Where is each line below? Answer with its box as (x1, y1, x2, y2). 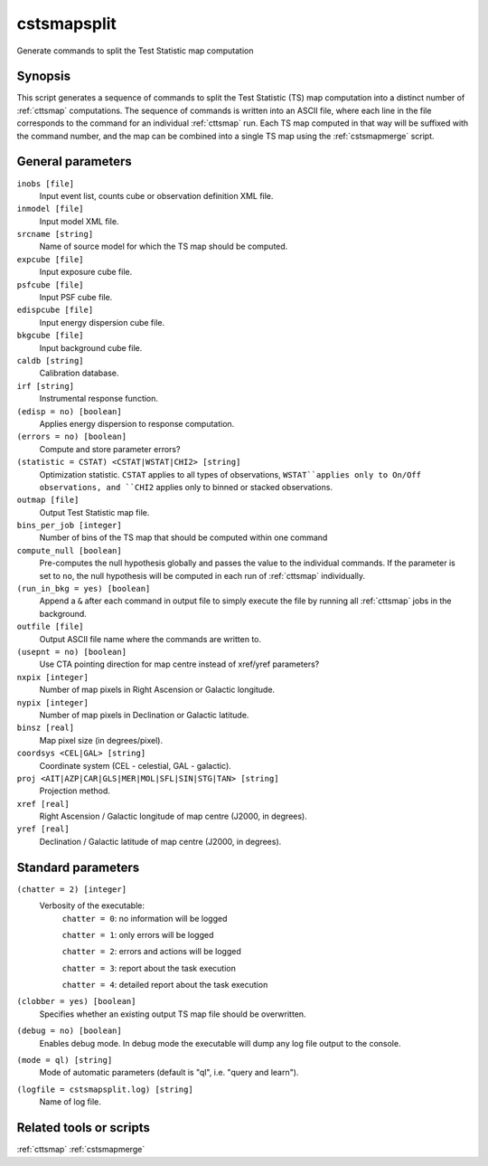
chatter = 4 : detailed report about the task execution (61, 980, 268, 991)
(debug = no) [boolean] (16, 1026, 122, 1036)
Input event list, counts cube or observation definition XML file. (39, 190, 274, 201)
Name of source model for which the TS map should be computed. (39, 241, 288, 252)
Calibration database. (39, 367, 119, 379)
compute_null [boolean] (16, 545, 122, 555)
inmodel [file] (16, 204, 85, 214)
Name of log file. (39, 1096, 101, 1107)
